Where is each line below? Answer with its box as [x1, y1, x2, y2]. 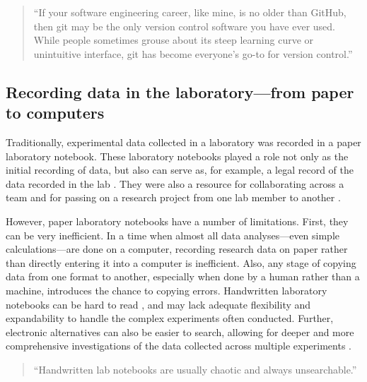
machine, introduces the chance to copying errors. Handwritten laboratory [6, 282, 327, 297]
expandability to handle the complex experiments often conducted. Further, [6, 311, 334, 326]
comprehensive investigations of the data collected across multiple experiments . [6, 338, 351, 353]
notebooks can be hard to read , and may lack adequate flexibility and [6, 297, 311, 311]
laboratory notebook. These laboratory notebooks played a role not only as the [6, 148, 349, 163]
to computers [6, 102, 105, 124]
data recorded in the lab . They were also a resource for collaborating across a [6, 176, 344, 191]
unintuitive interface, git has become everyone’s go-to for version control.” [33, 46, 353, 61]
